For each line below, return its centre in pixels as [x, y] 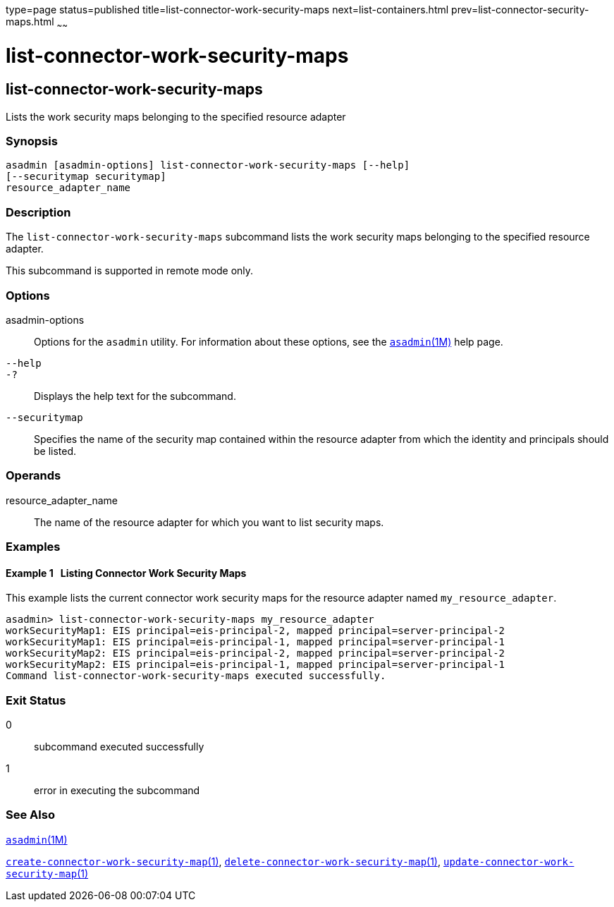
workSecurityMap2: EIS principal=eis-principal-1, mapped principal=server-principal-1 [256, 665]
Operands [33, 476]
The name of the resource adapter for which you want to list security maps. [209, 522]
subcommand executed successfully [119, 747]
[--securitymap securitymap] [86, 177]
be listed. [55, 451]
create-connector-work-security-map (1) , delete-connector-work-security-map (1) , [223, 861]
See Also [30, 815]
